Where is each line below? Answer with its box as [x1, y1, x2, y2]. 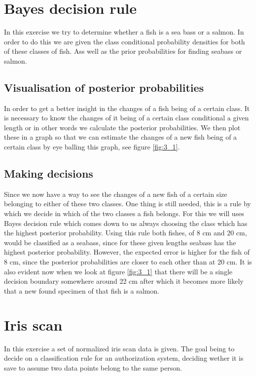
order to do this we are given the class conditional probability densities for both [4, 36, 245, 46]
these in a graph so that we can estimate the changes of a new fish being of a [4, 132, 237, 142]
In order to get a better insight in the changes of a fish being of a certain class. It [4, 103, 250, 113]
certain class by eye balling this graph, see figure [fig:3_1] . [4, 142, 180, 152]
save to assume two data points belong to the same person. [4, 362, 182, 373]
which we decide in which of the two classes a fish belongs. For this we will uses [4, 208, 244, 219]
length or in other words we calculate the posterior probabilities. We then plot [4, 122, 241, 132]
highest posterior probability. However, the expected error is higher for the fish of [4, 247, 250, 257]
